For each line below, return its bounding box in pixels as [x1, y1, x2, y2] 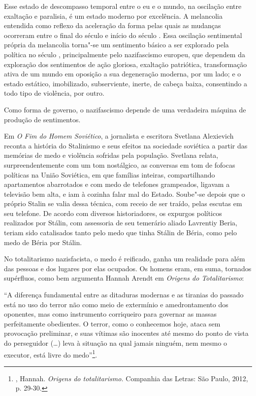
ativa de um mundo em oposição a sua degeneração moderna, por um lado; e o [4, 69, 241, 79]
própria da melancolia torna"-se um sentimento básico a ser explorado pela [4, 39, 229, 50]
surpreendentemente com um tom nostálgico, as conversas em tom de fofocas [4, 159, 235, 170]
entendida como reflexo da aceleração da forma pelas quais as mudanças [4, 20, 221, 31]
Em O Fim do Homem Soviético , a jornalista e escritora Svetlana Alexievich [4, 131, 234, 141]
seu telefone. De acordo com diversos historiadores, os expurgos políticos [4, 208, 222, 218]
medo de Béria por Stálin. [4, 237, 82, 247]
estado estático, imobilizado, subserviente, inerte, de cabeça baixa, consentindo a [4, 78, 247, 88]
